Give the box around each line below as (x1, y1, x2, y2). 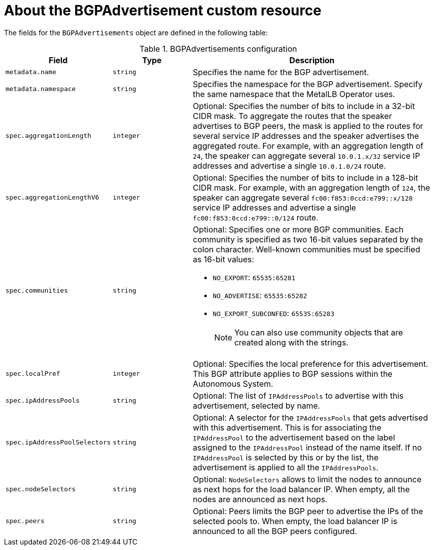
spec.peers (5, 517, 45, 525)
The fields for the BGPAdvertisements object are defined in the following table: (4, 28, 268, 37)
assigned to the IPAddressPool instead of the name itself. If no (193, 442, 422, 452)
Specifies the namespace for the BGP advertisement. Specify (193, 79, 423, 89)
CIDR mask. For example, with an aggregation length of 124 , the (193, 182, 431, 193)
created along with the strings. (234, 337, 349, 347)
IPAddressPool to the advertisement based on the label (193, 432, 395, 442)
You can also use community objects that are (234, 327, 403, 337)
